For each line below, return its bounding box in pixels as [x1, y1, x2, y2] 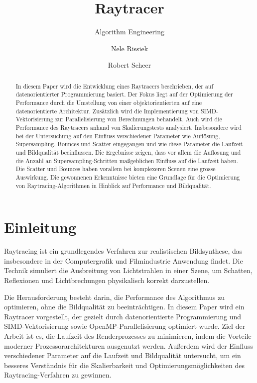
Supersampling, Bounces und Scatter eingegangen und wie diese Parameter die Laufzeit [15, 140, 243, 148]
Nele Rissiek [111, 43, 148, 53]
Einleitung [4, 217, 77, 237]
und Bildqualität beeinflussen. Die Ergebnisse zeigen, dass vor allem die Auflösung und [15, 148, 241, 156]
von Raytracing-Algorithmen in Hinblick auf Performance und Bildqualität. [15, 181, 211, 190]
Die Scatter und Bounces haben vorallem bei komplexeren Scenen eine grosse [15, 165, 216, 173]
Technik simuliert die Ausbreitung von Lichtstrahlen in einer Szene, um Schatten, [4, 265, 253, 276]
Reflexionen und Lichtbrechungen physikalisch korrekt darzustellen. [4, 275, 210, 285]
